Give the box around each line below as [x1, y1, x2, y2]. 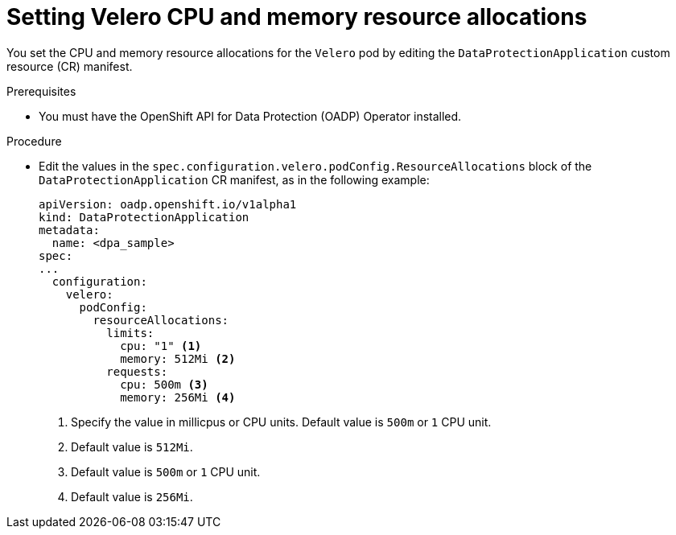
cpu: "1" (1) [120, 339, 202, 352]
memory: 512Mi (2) [120, 352, 236, 365]
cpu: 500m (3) [120, 377, 208, 391]
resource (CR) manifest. [6, 59, 133, 73]
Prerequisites [6, 84, 76, 98]
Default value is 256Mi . [71, 489, 193, 504]
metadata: [39, 223, 100, 237]
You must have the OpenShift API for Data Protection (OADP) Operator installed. [39, 109, 462, 123]
